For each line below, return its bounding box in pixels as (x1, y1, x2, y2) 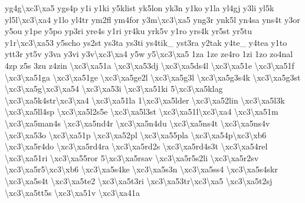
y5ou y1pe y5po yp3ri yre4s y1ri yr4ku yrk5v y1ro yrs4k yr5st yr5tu (5, 25, 252, 37)
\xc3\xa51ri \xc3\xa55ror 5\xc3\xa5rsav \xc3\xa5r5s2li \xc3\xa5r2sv (5, 151, 259, 164)
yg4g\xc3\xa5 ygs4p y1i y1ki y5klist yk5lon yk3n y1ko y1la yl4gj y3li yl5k (5, 2, 274, 14)
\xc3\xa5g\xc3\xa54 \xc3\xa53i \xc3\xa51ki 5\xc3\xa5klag (5, 82, 223, 95)
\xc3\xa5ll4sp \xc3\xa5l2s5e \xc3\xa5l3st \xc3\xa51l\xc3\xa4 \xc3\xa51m (5, 105, 278, 118)
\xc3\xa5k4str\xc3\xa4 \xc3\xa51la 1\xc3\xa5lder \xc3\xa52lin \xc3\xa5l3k (5, 94, 285, 106)
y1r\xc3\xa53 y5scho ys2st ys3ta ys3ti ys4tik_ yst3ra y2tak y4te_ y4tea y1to (5, 36, 287, 48)
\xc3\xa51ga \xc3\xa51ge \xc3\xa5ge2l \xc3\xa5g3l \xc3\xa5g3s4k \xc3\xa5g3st (5, 71, 301, 83)
